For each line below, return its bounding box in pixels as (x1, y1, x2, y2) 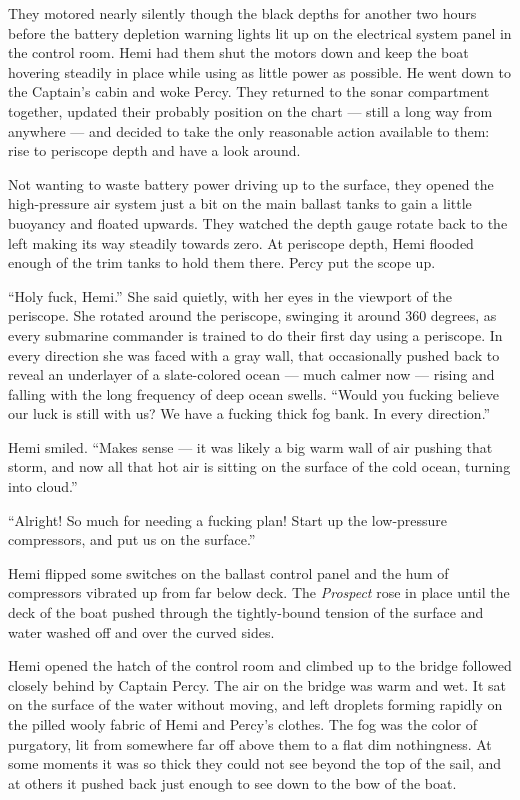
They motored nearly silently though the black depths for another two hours (8, 3, 477, 23)
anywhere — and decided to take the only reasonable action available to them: (8, 120, 490, 141)
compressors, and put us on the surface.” (8, 529, 256, 550)
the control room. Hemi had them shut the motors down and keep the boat (8, 42, 469, 63)
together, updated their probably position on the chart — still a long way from (8, 100, 493, 121)
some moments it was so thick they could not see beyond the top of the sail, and (8, 753, 502, 774)
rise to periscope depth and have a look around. (8, 140, 301, 161)
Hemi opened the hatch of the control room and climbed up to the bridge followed (8, 655, 512, 676)
